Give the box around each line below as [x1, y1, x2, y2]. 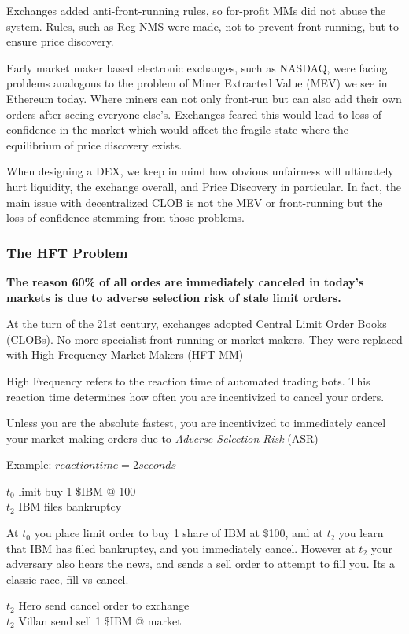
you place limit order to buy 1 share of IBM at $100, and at [34, 525, 323, 541]
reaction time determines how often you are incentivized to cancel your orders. [6, 388, 385, 404]
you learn [338, 525, 384, 541]
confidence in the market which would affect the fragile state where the [6, 121, 348, 138]
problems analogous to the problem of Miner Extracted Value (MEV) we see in [6, 75, 388, 91]
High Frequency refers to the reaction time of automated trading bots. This [6, 372, 370, 389]
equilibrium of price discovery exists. [6, 136, 182, 153]
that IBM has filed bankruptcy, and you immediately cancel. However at [6, 540, 356, 556]
